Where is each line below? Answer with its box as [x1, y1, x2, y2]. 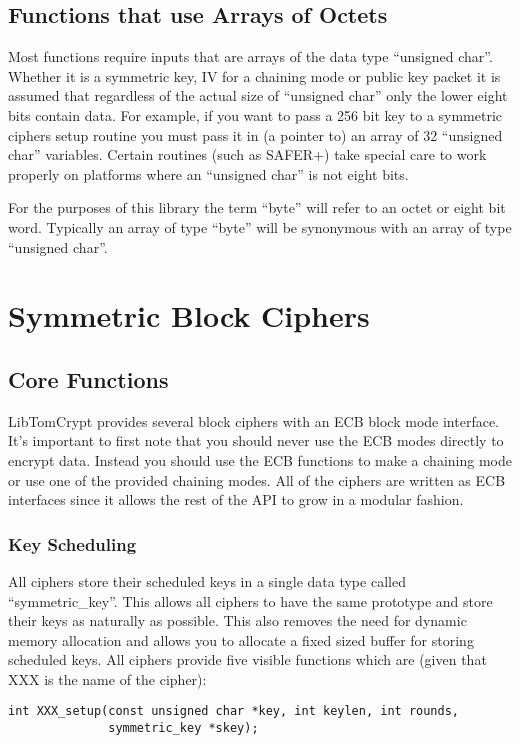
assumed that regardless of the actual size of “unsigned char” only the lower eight [8, 85, 508, 106]
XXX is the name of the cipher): [8, 668, 207, 689]
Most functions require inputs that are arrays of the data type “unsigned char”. [8, 46, 493, 67]
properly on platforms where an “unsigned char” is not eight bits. [8, 163, 409, 184]
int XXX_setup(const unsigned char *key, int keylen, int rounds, [8, 704, 460, 719]
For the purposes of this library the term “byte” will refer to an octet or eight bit [8, 197, 506, 218]
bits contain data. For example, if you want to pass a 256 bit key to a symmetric [8, 104, 503, 125]
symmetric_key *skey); [108, 721, 259, 736]
